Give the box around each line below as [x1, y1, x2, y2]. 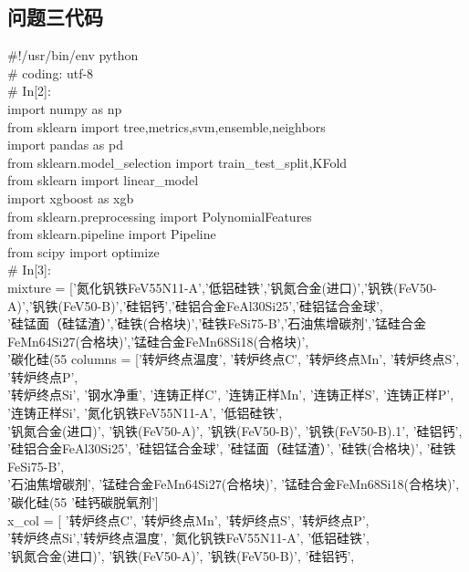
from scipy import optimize [7, 242, 160, 261]
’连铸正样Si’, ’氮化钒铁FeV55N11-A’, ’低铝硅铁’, [7, 403, 283, 422]
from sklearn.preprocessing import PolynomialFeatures [7, 206, 312, 225]
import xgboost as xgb [7, 188, 134, 207]
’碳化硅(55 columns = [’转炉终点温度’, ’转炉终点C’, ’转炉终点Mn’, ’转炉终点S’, [7, 349, 460, 369]
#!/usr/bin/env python [7, 46, 139, 65]
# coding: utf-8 [7, 63, 94, 82]
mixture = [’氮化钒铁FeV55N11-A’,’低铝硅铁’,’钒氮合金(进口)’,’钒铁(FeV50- [7, 277, 437, 296]
